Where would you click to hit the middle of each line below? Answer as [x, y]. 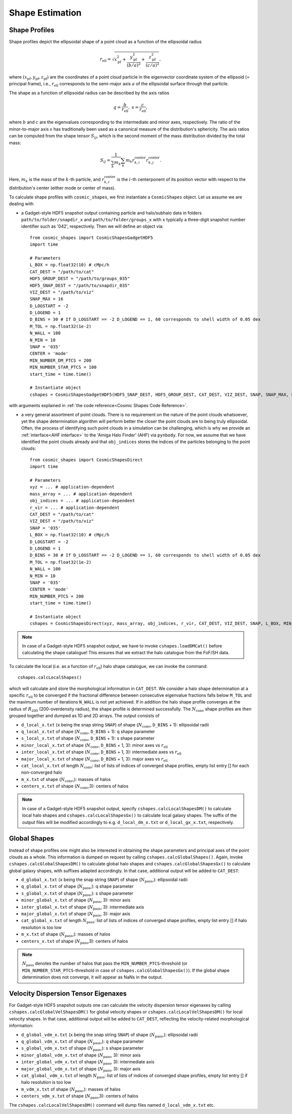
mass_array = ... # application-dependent [81, 494]
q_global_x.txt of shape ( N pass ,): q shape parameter [77, 887]
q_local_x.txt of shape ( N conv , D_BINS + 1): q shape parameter [88, 732]
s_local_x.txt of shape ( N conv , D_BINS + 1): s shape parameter [88, 739]
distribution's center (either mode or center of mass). [62, 188]
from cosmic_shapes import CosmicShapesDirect [86, 460]
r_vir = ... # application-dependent [75, 508]
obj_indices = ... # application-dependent [82, 501]
